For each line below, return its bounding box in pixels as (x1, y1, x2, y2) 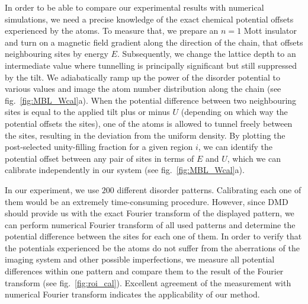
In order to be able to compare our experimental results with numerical (5, 1, 264, 13)
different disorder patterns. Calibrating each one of (117, 183, 301, 196)
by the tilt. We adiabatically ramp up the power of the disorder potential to (5, 71, 280, 83)
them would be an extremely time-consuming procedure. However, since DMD (5, 195, 288, 207)
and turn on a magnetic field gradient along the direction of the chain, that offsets (5, 36, 303, 48)
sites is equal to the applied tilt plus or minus (5, 105, 170, 118)
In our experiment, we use (5, 183, 100, 196)
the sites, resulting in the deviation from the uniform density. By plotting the (5, 129, 285, 141)
